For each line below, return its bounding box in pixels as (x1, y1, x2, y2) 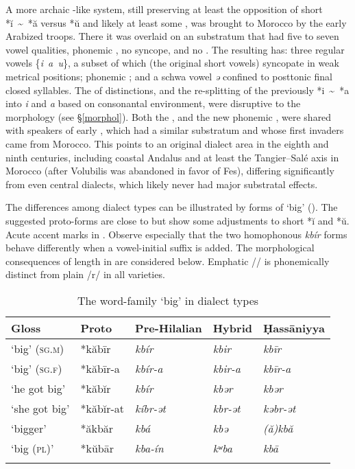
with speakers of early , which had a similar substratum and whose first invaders (5, 123, 344, 137)
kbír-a (135, 360, 163, 376)
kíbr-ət (135, 400, 166, 416)
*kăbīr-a (80, 360, 120, 376)
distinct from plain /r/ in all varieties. (5, 267, 165, 282)
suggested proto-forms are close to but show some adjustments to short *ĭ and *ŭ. (5, 213, 350, 227)
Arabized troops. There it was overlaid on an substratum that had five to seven (5, 29, 339, 43)
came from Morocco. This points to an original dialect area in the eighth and (5, 136, 329, 150)
